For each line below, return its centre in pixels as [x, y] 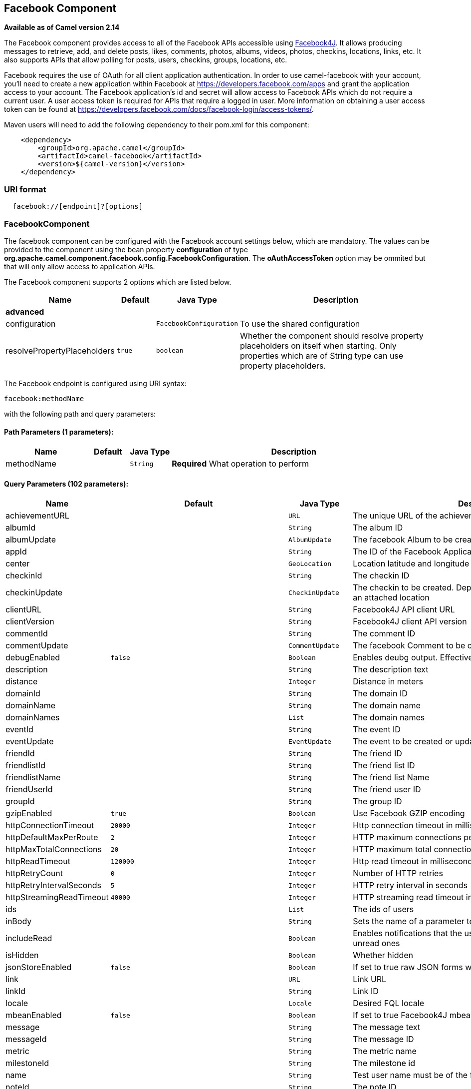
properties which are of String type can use [322, 355]
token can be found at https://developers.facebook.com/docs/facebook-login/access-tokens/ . [159, 109]
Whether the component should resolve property [332, 335]
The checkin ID [381, 576]
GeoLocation [310, 563]
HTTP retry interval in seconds [410, 885]
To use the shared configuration [300, 323]
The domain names [389, 718]
